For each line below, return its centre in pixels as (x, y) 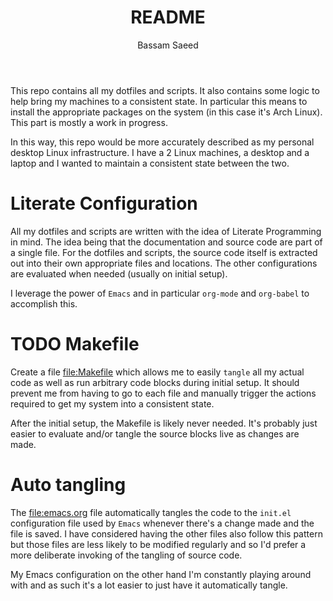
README (168, 17)
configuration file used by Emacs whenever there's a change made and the (162, 523)
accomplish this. (44, 303)
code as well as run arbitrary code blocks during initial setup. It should (155, 382)
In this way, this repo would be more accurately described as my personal (162, 142)
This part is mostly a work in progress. (89, 122)
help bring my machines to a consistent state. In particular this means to (159, 101)
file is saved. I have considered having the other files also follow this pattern (166, 533)
